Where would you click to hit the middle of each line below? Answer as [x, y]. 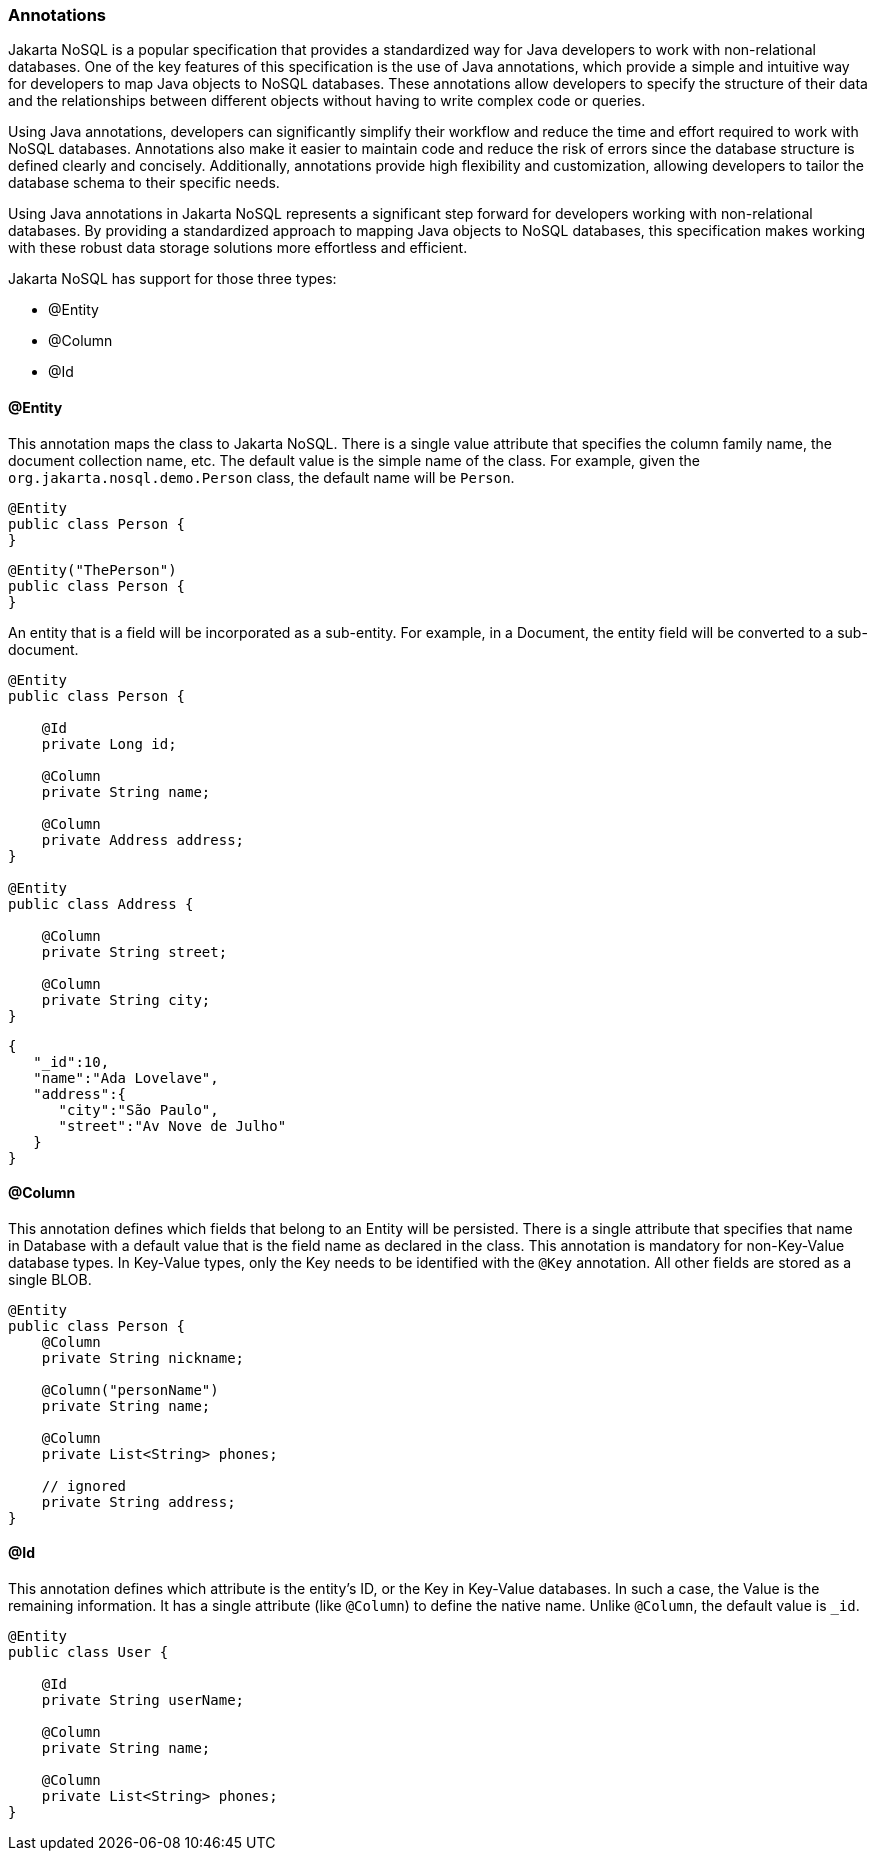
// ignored [84, 1485]
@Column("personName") [130, 1389]
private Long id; [109, 743]
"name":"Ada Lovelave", [126, 1077]
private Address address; [143, 839]
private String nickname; [143, 1357]
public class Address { [101, 903]
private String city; [126, 999]
